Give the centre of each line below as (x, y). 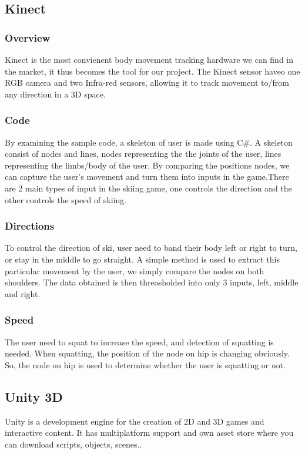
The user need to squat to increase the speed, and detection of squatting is (139, 342)
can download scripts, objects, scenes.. (73, 444)
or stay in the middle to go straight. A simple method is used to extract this (142, 259)
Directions (30, 226)
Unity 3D (34, 396)
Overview (28, 37)
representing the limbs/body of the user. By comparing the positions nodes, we (147, 165)
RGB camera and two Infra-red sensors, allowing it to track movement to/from (147, 83)
